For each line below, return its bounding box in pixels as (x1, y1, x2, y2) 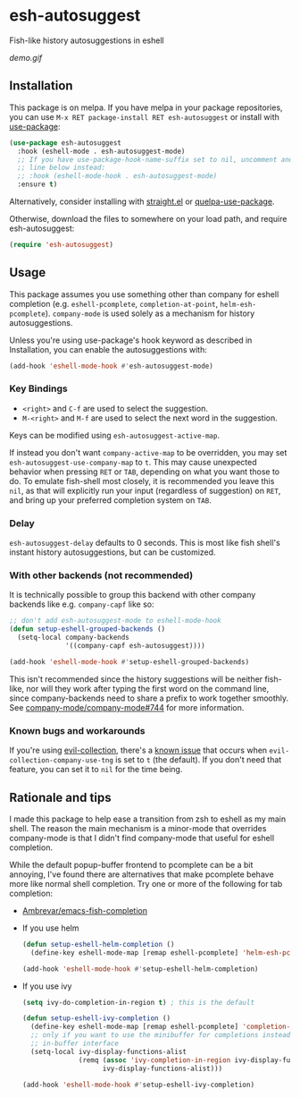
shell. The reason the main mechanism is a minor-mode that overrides (9, 822, 267, 833)
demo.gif (9, 52, 43, 63)
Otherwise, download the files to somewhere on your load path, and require (9, 214, 287, 224)
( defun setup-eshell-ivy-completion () (21, 1014, 171, 1023)
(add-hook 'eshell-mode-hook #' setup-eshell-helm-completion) (21, 964, 259, 974)
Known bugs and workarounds (9, 724, 146, 736)
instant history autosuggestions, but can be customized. (9, 547, 216, 558)
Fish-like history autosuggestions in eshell (9, 35, 164, 46)
